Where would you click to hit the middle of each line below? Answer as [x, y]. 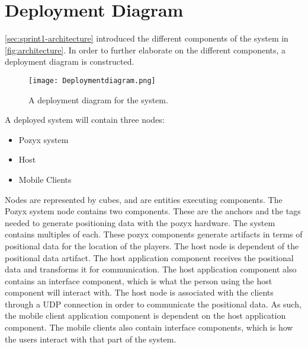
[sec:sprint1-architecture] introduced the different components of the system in [147, 38]
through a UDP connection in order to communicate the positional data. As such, [153, 304]
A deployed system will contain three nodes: [85, 120]
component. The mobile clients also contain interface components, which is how [149, 327]
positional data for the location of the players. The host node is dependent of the [152, 245]
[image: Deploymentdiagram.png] [92, 80]
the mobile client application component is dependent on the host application [145, 315]
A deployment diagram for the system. [98, 99]
